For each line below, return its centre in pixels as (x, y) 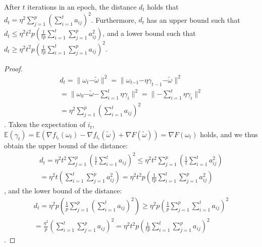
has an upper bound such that (193, 19)
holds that (163, 7)
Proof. (13, 68)
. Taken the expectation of (45, 124)
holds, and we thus (229, 134)
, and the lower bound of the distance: (63, 191)
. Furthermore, (114, 19)
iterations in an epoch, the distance (82, 7)
